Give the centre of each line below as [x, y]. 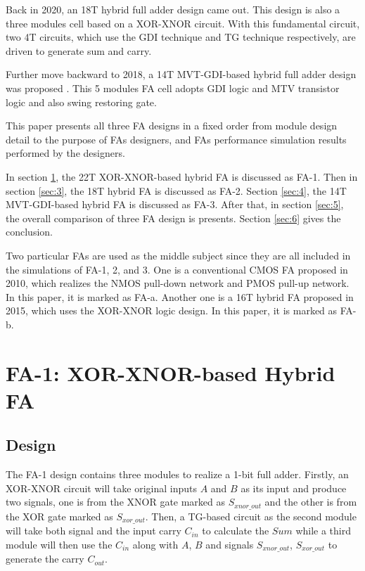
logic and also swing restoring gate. [81, 102]
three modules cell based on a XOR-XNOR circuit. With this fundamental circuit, [183, 23]
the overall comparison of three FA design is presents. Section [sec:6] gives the [173, 218]
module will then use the [59, 544]
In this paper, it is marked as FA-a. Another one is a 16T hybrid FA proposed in [180, 296]
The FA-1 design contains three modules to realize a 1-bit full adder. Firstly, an [177, 474]
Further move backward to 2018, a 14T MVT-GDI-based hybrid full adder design [181, 74]
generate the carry [45, 559]
